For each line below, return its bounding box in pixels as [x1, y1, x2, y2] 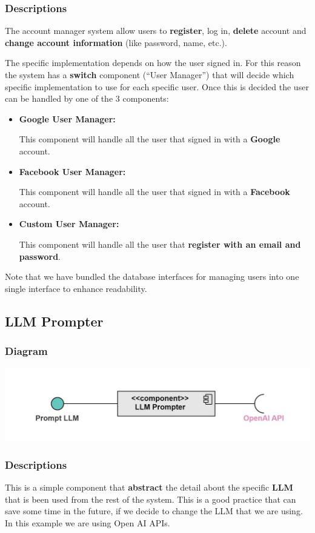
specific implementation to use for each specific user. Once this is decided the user [5, 80, 309, 93]
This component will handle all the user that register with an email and [19, 237, 301, 250]
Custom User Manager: [19, 217, 119, 230]
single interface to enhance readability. [5, 282, 147, 294]
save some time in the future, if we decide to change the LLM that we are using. [5, 505, 303, 517]
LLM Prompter [5, 311, 104, 330]
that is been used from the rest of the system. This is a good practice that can [5, 492, 296, 505]
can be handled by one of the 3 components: [5, 92, 169, 105]
